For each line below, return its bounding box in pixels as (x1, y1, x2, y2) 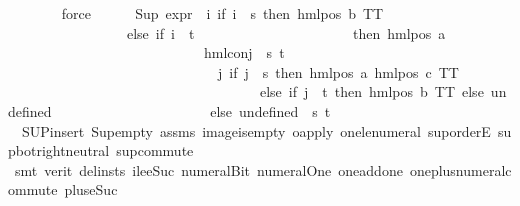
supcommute (116, 140, 194, 161)
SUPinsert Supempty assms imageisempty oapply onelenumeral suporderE (21, 120, 491, 141)
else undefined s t (210, 100, 331, 121)
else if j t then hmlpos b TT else (259, 81, 484, 102)
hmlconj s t (203, 42, 285, 63)
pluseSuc (64, 179, 118, 200)
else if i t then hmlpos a (126, 22, 446, 43)
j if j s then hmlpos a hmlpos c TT (217, 61, 459, 82)
